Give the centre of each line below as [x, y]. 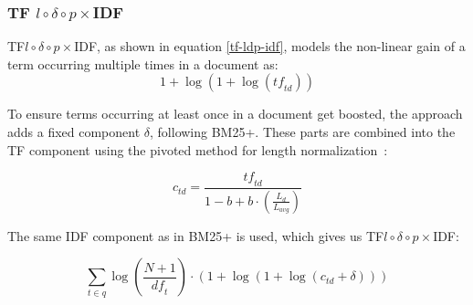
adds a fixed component [74, 131]
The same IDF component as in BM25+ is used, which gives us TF [196, 235]
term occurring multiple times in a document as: [143, 63]
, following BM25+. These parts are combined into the [303, 131]
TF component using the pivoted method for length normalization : [198, 149]
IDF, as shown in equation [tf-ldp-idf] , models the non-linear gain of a [270, 46]
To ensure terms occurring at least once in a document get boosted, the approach [235, 114]
